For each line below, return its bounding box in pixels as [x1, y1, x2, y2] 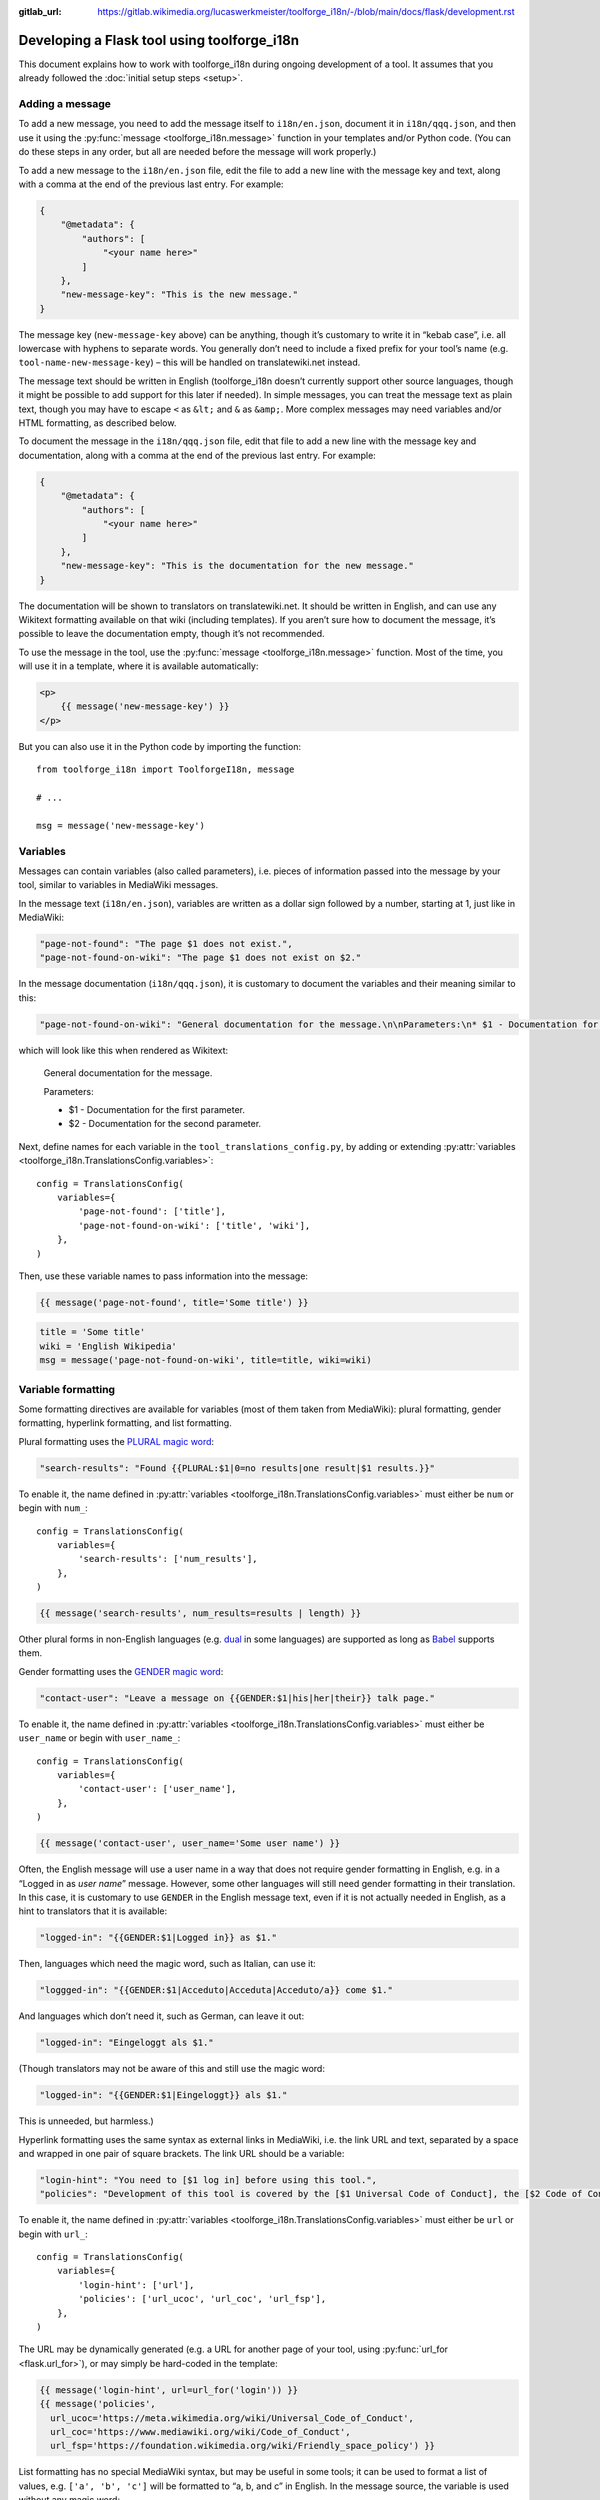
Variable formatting [18, 1382, 115, 1396]
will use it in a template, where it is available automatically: [18, 660, 259, 672]
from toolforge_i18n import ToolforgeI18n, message [36, 764, 295, 775]
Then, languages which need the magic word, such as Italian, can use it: [18, 1958, 317, 1970]
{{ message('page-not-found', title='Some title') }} [39, 1296, 309, 1308]
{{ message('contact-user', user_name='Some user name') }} [39, 1838, 341, 1849]
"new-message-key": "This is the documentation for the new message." [60, 560, 415, 572]
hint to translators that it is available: [18, 1905, 168, 1917]
